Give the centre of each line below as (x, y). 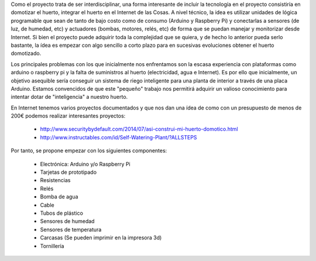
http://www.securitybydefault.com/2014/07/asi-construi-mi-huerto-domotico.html (139, 129)
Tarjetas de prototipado (68, 172)
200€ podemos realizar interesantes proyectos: (68, 116)
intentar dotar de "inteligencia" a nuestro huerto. (69, 97)
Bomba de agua (59, 197)
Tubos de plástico (61, 213)
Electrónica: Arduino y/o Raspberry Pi (85, 164)
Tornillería (52, 246)
